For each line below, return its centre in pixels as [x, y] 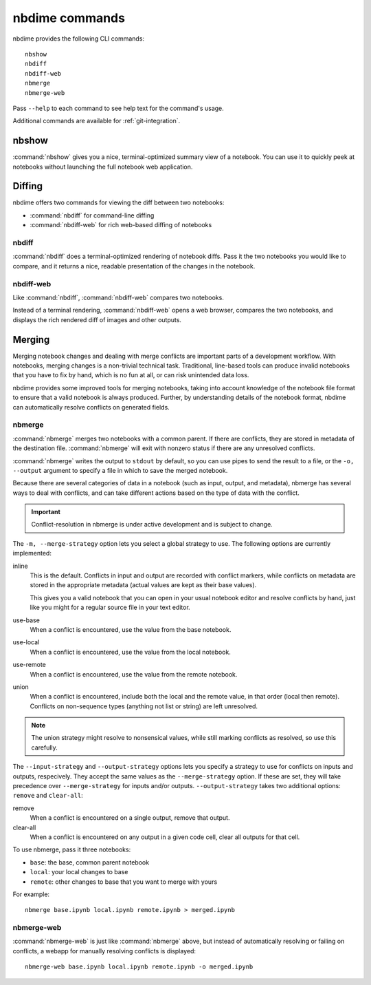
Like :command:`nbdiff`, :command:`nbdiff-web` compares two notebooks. [119, 297]
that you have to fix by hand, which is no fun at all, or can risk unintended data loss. [131, 375]
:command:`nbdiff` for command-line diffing [92, 215]
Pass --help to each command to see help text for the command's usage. [119, 108]
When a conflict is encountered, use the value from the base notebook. [131, 629]
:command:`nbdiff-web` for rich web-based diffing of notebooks [121, 225]
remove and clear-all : [48, 796]
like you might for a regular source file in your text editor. [110, 607]
